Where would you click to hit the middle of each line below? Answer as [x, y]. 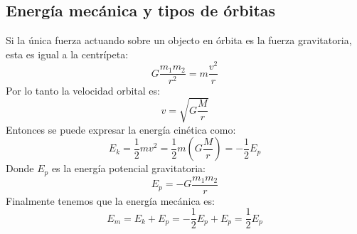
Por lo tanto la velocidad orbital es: [83, 90]
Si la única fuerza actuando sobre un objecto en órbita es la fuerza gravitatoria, [179, 40]
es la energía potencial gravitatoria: [128, 168]
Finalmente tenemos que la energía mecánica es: [110, 200]
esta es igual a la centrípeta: [67, 54]
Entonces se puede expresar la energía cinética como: [121, 129]
